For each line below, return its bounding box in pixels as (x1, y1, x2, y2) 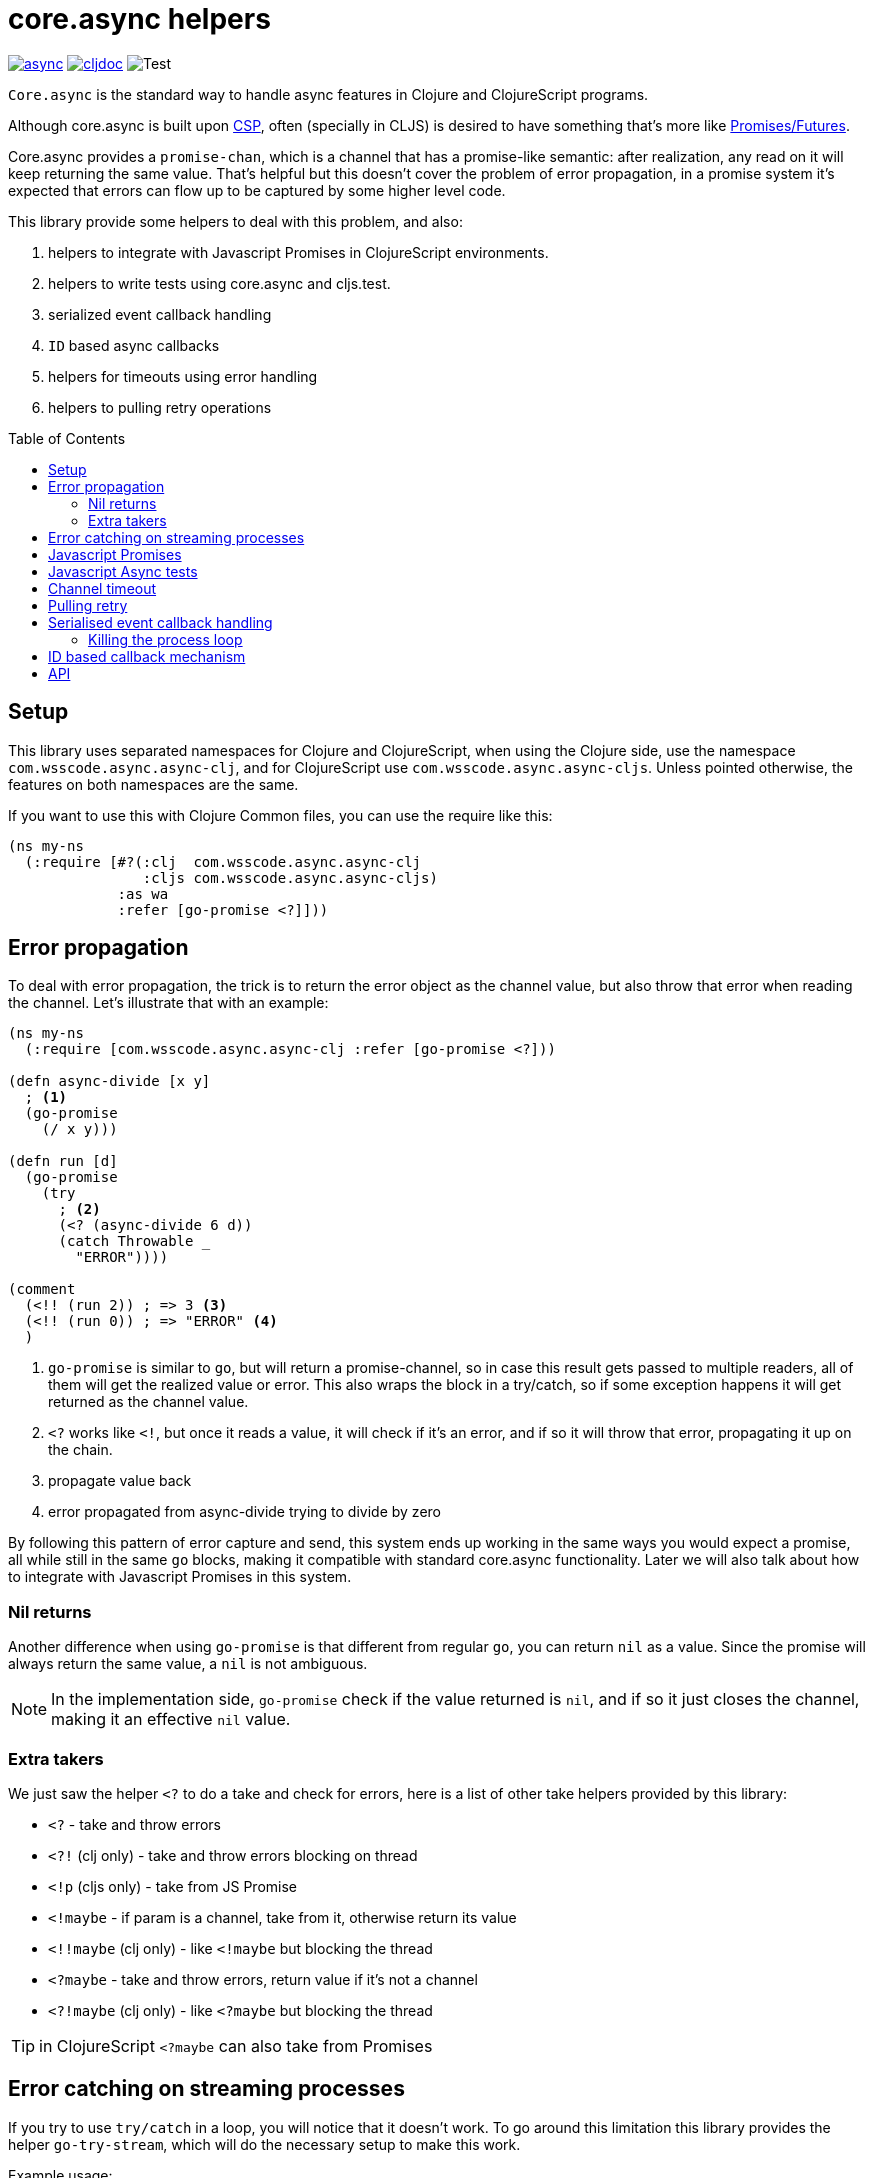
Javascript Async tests (48, 562, 198, 580)
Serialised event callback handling (48, 613, 273, 631)
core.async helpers (8, 2, 271, 36)
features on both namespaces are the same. (8, 775, 299, 793)
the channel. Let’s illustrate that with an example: (8, 994, 329, 1012)
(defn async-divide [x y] (8, 1073, 211, 1090)
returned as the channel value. (48, 1393, 249, 1411)
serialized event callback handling (48, 305, 272, 323)
